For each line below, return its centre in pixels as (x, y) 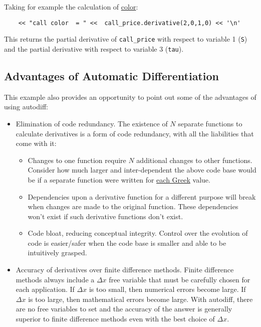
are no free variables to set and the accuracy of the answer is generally (124, 309)
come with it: (36, 143)
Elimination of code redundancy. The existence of (92, 123)
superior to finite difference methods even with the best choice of (115, 319)
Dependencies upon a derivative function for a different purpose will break (142, 196)
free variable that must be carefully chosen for (180, 279)
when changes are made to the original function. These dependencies (133, 206)
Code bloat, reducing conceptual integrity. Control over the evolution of (138, 233)
